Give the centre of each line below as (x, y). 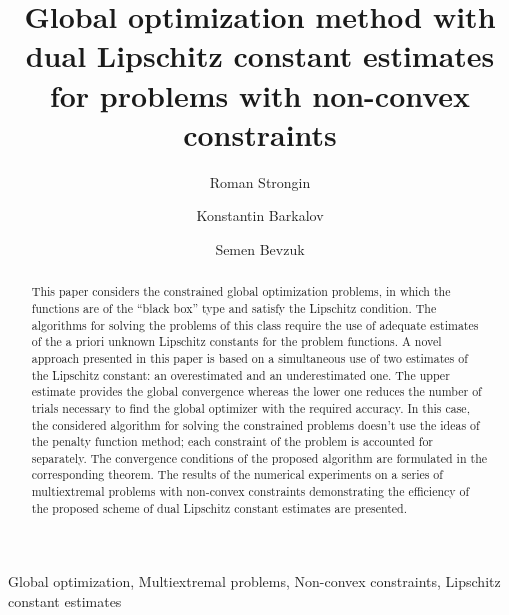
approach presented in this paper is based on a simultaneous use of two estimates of (249, 357)
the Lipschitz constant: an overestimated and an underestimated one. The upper (240, 374)
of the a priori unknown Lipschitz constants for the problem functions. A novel (236, 341)
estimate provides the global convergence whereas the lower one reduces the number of (256, 391)
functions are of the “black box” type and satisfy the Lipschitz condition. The (234, 307)
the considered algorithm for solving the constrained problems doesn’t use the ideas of (255, 424)
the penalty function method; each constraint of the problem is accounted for (232, 441)
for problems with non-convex (260, 94)
